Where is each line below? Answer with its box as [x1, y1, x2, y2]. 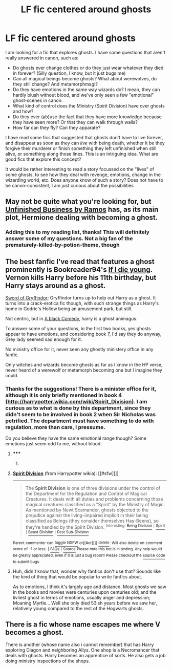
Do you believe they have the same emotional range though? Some [5, 435, 147, 441]
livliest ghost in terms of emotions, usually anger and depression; [12, 594, 150, 600]
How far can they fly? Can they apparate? [12, 124, 101, 131]
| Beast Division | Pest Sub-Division [25, 530, 89, 535]
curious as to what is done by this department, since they [5, 404, 151, 412]
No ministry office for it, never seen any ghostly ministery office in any [5, 347, 154, 353]
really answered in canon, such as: [5, 55, 79, 61]
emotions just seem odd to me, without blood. [5, 441, 102, 447]
